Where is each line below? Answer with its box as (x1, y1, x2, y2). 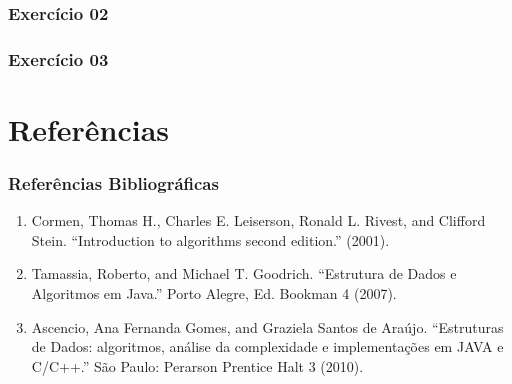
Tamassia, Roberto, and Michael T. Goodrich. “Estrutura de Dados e (31, 263, 457, 284)
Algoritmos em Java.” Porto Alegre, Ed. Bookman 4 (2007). (31, 283, 397, 304)
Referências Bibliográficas (8, 170, 219, 195)
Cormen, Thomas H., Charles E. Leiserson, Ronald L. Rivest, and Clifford (31, 210, 486, 231)
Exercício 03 (8, 46, 109, 71)
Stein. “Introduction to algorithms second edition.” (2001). (31, 229, 390, 250)
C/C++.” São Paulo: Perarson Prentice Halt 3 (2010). (31, 355, 364, 376)
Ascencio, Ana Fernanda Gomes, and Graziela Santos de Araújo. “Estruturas (31, 316, 504, 337)
